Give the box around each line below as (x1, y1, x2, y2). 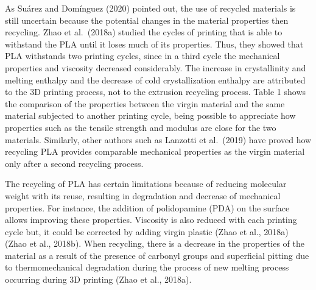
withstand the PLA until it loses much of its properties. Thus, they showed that (5, 37, 304, 50)
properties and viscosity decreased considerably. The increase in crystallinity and (5, 61, 306, 74)
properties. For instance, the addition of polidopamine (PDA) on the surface (5, 201, 290, 214)
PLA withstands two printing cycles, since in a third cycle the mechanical (5, 49, 280, 62)
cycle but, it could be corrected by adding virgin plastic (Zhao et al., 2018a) (5, 225, 289, 238)
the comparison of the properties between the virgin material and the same (5, 97, 285, 110)
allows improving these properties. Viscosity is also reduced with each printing (5, 213, 297, 226)
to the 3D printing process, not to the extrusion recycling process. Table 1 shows (5, 85, 306, 98)
